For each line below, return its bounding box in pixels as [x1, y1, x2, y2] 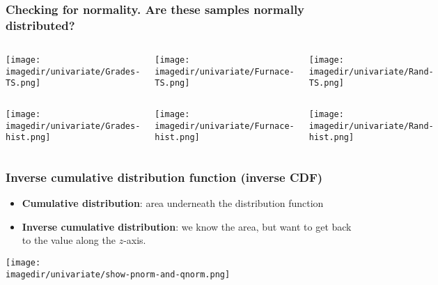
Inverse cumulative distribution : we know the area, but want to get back [22, 219, 352, 233]
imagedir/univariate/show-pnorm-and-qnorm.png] [6, 269, 230, 279]
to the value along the [22, 233, 116, 247]
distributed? [6, 16, 75, 33]
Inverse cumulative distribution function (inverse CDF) [6, 169, 323, 185]
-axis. [123, 233, 146, 247]
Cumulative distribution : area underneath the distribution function [22, 196, 324, 210]
